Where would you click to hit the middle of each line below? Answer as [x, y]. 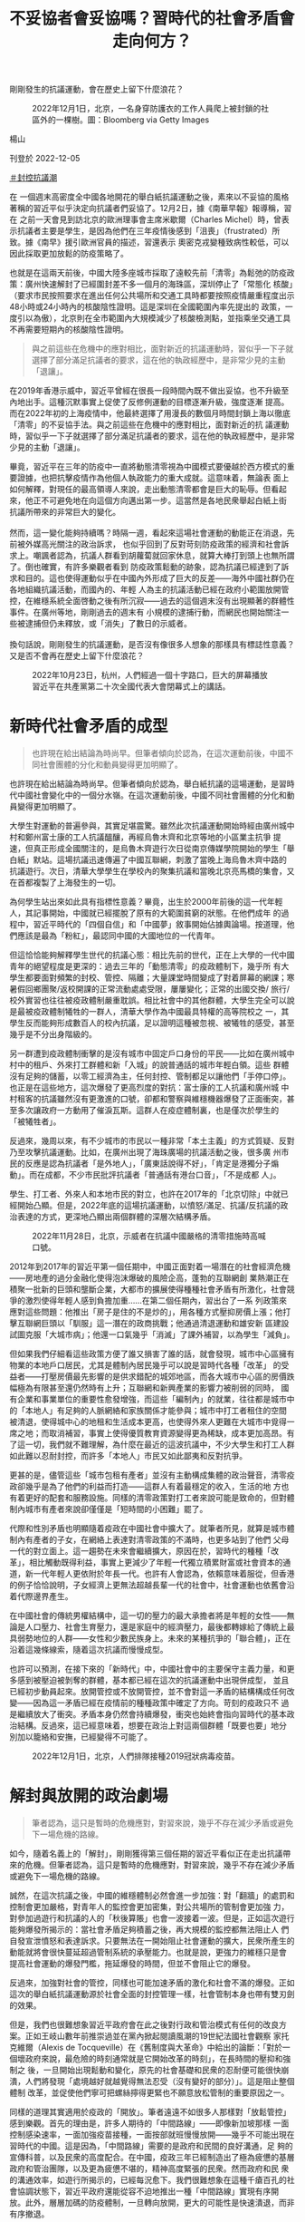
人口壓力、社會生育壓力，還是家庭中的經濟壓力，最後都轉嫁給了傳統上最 [160, 1627]
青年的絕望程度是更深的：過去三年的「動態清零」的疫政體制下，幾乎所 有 [145, 966]
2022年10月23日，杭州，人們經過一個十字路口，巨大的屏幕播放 [150, 675]
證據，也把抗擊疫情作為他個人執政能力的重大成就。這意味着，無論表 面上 [153, 478]
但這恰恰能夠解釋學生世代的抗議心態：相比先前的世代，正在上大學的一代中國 [152, 955]
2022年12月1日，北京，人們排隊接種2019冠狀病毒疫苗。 [136, 1756]
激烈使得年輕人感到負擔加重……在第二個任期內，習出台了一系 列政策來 [156, 1301]
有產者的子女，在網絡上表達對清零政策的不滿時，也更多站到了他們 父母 [157, 1540]
